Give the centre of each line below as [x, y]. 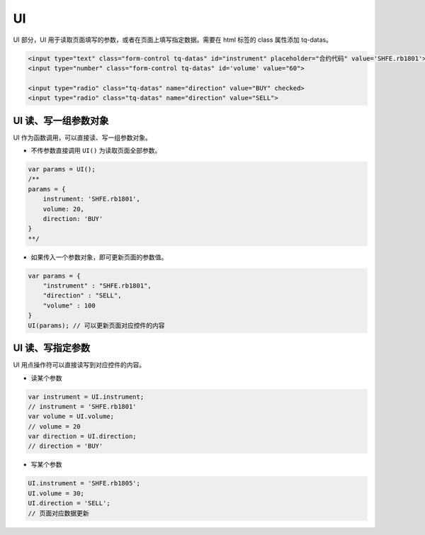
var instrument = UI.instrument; [86, 396]
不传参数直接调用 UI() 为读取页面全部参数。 [96, 150]
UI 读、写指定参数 [52, 348]
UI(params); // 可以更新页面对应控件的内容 [97, 325]
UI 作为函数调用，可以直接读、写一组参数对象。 [83, 137]
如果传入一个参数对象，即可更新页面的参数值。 [99, 257]
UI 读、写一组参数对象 [61, 120]
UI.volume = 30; [56, 493]
